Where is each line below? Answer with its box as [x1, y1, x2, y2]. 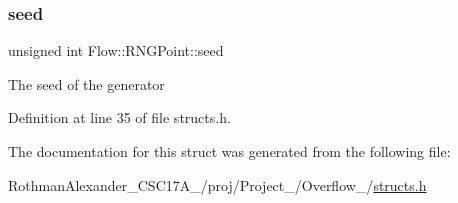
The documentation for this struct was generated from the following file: [8, 141, 451, 161]
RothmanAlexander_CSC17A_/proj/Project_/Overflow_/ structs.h [8, 174, 427, 195]
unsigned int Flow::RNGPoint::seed [8, 40, 224, 61]
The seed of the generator [8, 73, 165, 94]
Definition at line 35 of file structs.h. [8, 107, 231, 128]
